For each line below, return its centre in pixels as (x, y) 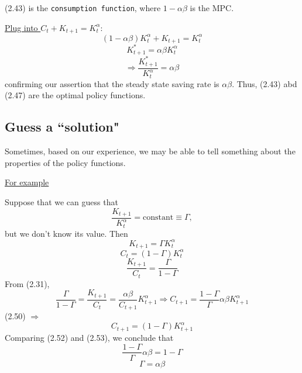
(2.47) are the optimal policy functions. (75, 95)
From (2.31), (27, 283)
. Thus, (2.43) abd (265, 83)
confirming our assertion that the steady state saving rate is (112, 83)
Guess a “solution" (62, 127)
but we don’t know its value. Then (66, 233)
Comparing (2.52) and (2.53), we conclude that (89, 337)
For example (27, 182)
